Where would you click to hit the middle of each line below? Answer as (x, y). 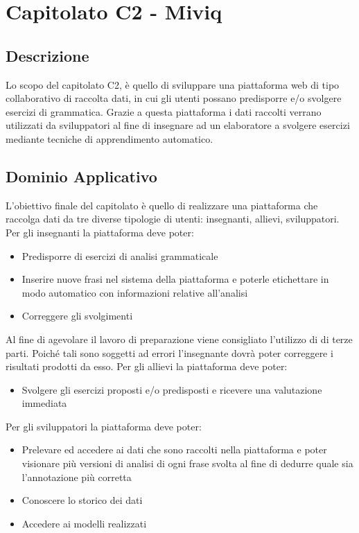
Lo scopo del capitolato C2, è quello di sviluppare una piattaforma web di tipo (173, 84)
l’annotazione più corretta (77, 477)
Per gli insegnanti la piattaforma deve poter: (100, 232)
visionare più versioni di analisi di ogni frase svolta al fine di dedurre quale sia (187, 463)
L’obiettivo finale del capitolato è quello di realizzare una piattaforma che (162, 205)
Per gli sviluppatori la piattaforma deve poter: (104, 426)
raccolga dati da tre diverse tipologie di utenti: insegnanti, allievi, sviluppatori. (173, 219)
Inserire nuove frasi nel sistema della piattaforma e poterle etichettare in (175, 279)
